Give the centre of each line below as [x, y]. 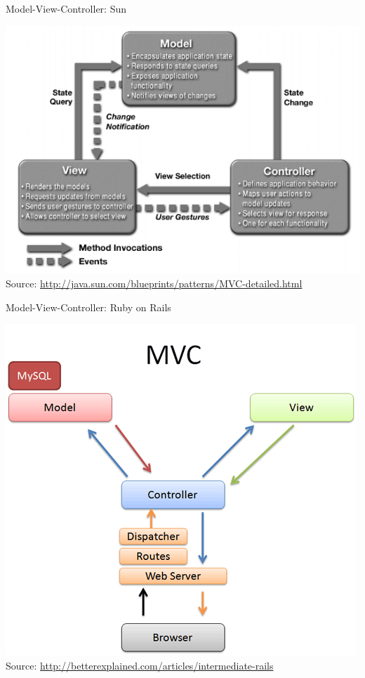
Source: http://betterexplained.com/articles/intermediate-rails [140, 665]
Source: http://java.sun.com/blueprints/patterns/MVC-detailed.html [154, 283]
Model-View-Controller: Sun [66, 8]
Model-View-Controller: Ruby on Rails [88, 307]
